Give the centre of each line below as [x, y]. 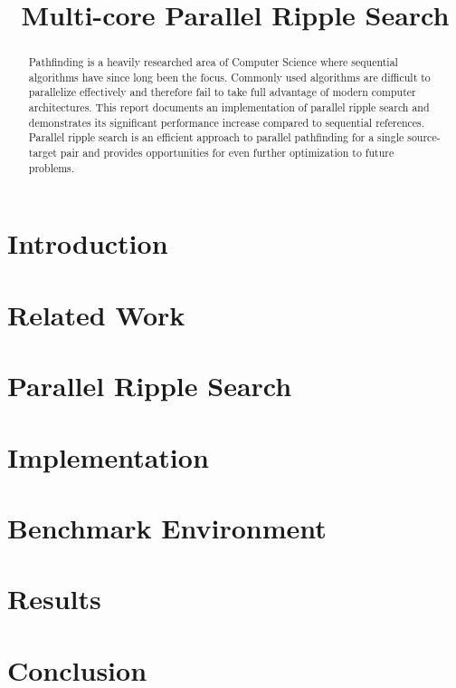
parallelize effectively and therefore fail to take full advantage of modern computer [222, 92]
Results [54, 599]
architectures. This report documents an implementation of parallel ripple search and [229, 107]
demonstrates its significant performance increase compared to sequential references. [227, 122]
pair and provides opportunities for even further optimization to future [227, 153]
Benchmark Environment [167, 527]
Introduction [88, 243]
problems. [52, 167]
